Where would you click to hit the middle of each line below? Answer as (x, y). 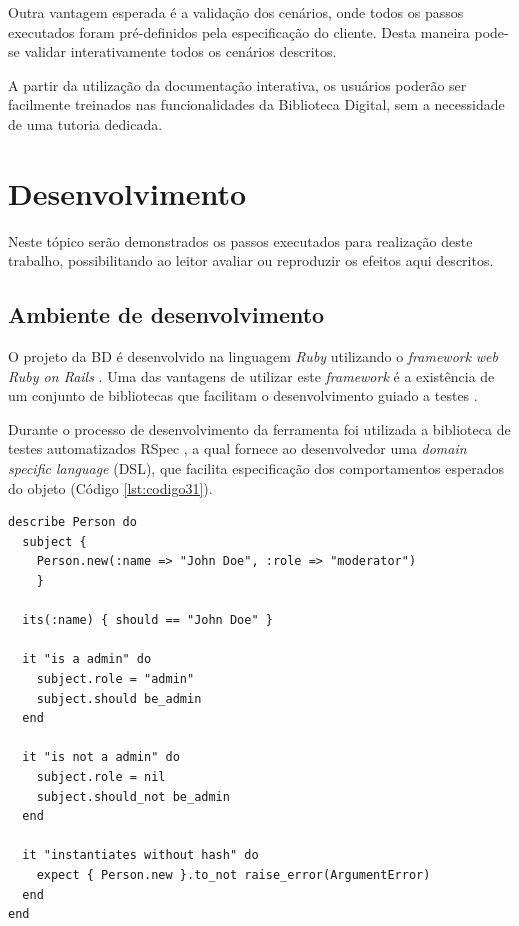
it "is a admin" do (87, 659)
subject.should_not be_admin (133, 796)
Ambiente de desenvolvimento (166, 314)
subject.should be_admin (119, 698)
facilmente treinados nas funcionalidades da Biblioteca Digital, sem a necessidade (256, 104)
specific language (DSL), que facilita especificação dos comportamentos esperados (256, 468)
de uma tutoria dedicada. (85, 123)
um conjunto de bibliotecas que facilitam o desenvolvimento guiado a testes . (243, 395)
